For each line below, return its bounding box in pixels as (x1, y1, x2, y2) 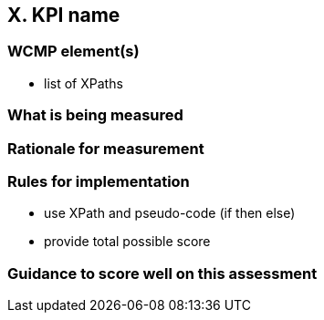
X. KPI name (7, 4, 120, 26)
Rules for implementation (7, 171, 190, 191)
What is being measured (7, 106, 183, 125)
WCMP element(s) (7, 42, 140, 61)
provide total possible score (44, 233, 211, 250)
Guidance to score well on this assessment (7, 263, 318, 283)
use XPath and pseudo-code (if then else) (44, 205, 296, 222)
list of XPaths (44, 75, 123, 91)
